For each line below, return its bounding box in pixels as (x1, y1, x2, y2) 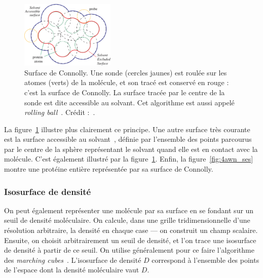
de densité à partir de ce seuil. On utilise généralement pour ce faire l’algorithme (4, 245, 254, 255)
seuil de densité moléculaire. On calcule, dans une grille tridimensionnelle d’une (4, 215, 250, 225)
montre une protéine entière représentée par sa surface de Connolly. (4, 164, 213, 174)
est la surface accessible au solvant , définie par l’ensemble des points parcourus (4, 134, 252, 144)
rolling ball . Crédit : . (24, 107, 95, 117)
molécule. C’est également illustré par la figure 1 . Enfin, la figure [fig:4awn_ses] (4, 153, 253, 164)
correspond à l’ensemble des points (152, 254, 259, 265)
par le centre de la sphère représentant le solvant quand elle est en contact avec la (4, 143, 258, 154)
